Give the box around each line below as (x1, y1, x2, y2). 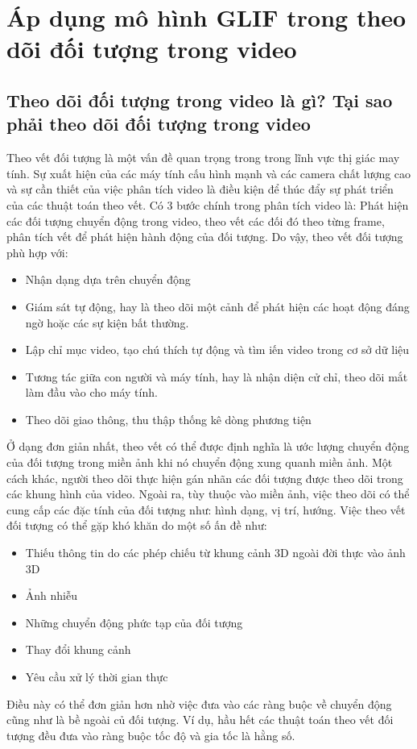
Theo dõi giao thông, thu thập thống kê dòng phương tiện (25, 410, 312, 427)
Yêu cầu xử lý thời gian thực (25, 668, 168, 685)
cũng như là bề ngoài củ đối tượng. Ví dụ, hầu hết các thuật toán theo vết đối (6, 711, 394, 728)
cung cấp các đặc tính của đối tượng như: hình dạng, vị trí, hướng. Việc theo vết (6, 501, 406, 518)
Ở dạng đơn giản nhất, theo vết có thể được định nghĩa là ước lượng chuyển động (6, 438, 410, 455)
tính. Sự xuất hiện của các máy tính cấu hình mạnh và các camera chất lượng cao (6, 164, 411, 181)
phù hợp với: (6, 243, 68, 260)
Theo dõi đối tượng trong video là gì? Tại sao (6, 87, 393, 112)
